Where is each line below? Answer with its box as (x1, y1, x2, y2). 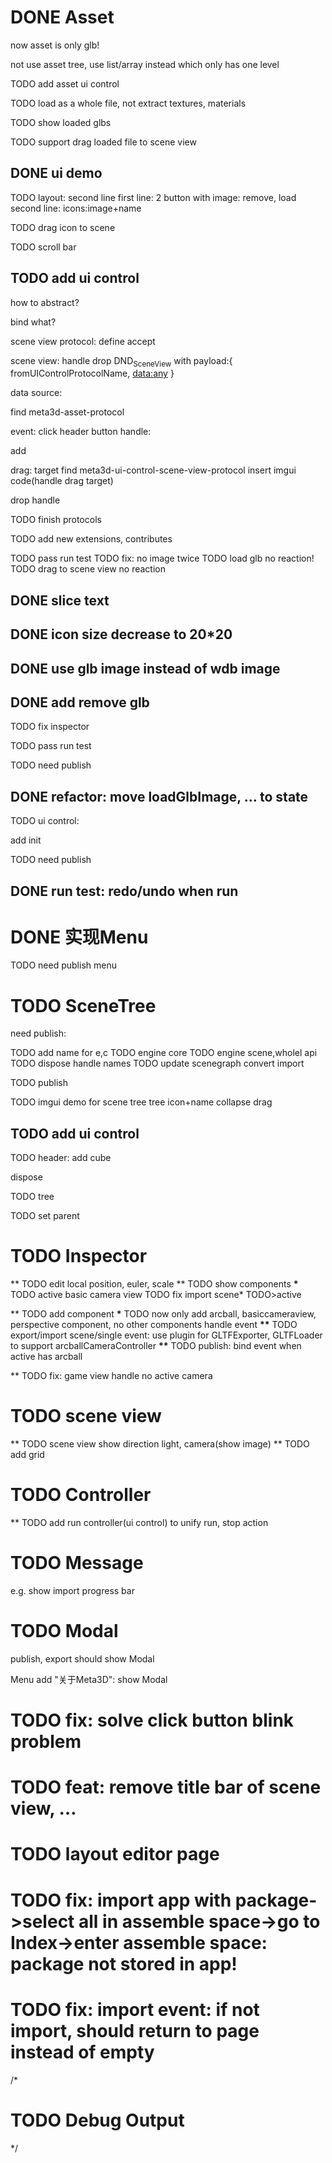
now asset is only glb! (10, 39, 100, 51)
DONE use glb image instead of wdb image (10, 660, 281, 677)
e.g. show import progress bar (10, 1584, 135, 1596)
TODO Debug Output (10, 2109, 185, 2131)
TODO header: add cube (10, 1152, 112, 1164)
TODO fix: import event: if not (10, 1998, 260, 2021)
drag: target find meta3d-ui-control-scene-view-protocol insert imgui (10, 464, 297, 476)
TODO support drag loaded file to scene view (10, 136, 197, 148)
